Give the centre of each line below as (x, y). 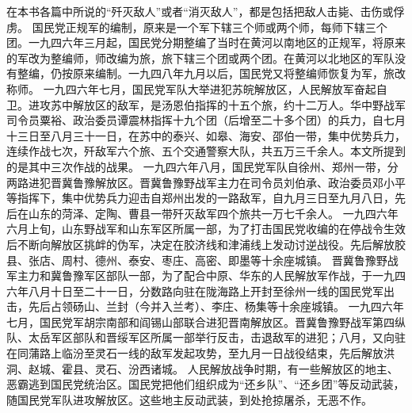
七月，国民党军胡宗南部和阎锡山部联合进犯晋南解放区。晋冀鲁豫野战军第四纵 (206, 321)
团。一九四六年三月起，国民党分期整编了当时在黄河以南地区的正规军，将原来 (206, 42)
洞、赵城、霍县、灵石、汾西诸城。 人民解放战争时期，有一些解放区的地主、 (202, 368)
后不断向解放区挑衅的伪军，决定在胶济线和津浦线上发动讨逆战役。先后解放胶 (206, 244)
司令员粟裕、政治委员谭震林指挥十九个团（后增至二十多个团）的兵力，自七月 (206, 120)
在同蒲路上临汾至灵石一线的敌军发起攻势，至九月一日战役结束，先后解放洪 (200, 353)
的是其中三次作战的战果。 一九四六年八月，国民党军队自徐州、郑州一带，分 (202, 166)
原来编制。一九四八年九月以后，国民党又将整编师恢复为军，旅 (233, 73)
